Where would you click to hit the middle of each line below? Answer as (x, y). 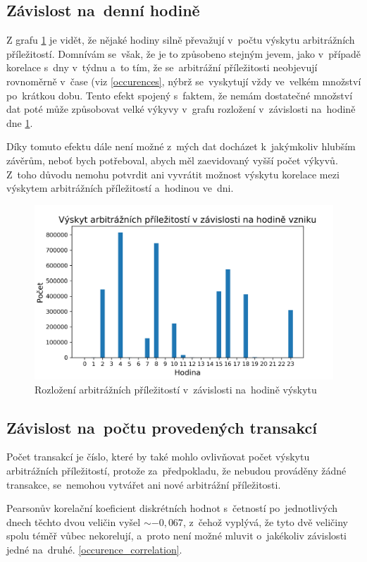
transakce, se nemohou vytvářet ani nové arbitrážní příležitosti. (144, 484)
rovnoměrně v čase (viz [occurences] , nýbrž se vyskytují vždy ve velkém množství (184, 81)
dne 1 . (20, 122)
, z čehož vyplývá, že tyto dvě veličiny (265, 521)
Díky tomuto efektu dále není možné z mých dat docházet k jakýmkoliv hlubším (181, 146)
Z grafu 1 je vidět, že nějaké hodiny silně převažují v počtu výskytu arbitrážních (181, 40)
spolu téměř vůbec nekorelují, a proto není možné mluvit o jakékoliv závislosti (176, 536)
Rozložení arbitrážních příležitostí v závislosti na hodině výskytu (176, 389)
